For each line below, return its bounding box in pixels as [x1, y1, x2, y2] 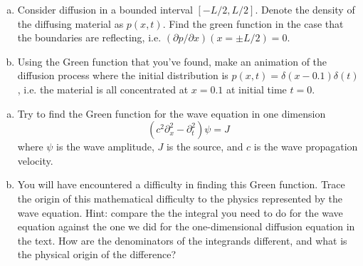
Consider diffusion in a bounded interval [17, 2, 193, 16]
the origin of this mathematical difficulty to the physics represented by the [17, 190, 342, 205]
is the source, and [166, 139, 243, 154]
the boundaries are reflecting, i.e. [17, 30, 162, 45]
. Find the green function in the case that [162, 16, 344, 31]
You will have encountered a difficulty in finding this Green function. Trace [17, 177, 345, 192]
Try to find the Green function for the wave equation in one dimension [17, 106, 326, 121]
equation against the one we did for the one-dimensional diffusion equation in [17, 219, 355, 234]
